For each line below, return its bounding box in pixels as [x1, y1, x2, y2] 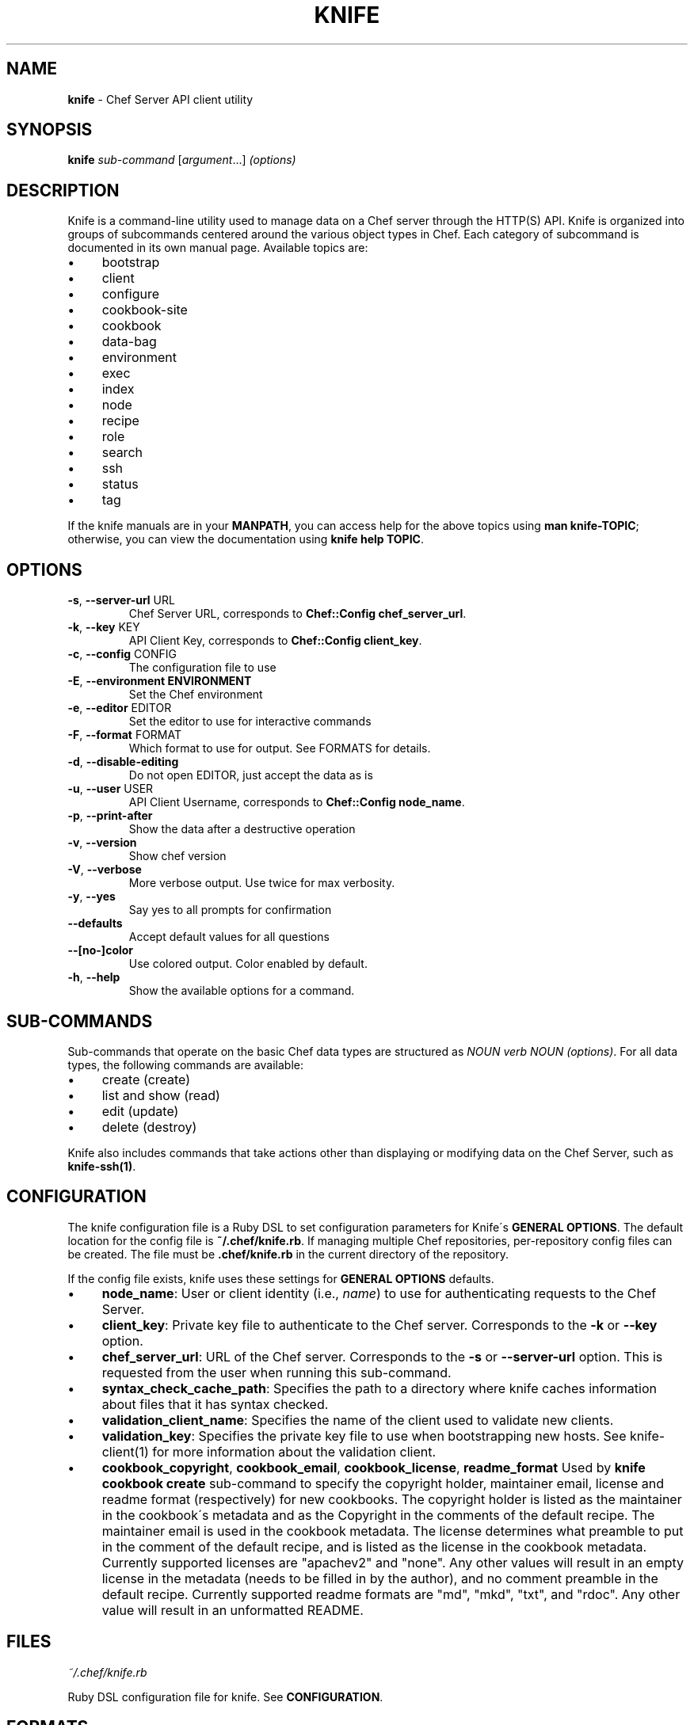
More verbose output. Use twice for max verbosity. [128, 876, 395, 890]
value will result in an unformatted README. [101, 1601, 364, 1618]
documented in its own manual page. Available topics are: [67, 241, 368, 255]
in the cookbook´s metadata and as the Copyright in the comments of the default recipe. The [101, 1506, 655, 1523]
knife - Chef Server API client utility [67, 92, 254, 106]
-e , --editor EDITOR [67, 701, 172, 715]
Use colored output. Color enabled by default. [128, 957, 368, 971]
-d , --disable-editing [67, 755, 179, 769]
